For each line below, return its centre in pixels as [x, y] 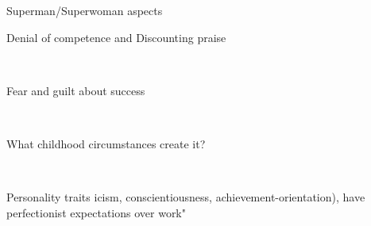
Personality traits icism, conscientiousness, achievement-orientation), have [186, 197]
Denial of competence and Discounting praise [116, 37]
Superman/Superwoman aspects [85, 10]
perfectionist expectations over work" [97, 212]
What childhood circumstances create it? [106, 143]
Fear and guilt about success [76, 90]
